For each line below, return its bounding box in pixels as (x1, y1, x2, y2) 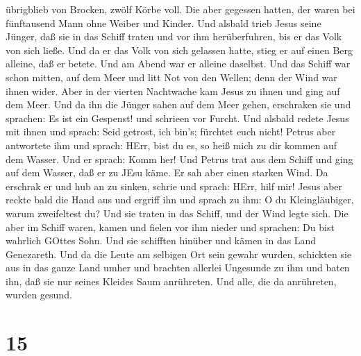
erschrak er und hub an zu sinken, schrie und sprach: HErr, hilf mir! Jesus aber (6, 178, 343, 193)
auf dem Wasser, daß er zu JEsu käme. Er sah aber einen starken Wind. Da (6, 165, 328, 180)
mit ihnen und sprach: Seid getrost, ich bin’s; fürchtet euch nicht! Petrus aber (6, 124, 336, 139)
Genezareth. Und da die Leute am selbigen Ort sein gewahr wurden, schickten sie (6, 246, 352, 261)
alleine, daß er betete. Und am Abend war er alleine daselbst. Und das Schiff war (6, 56, 351, 71)
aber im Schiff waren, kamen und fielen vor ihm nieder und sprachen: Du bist (6, 219, 335, 234)
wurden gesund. (6, 287, 72, 302)
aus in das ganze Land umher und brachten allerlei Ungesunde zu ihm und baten (6, 260, 350, 275)
